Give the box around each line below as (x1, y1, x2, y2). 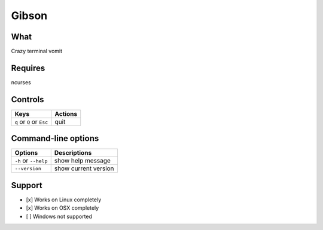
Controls (11, 94, 44, 105)
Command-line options (11, 133, 99, 143)
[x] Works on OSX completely (26, 204, 99, 211)
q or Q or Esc (14, 117, 48, 125)
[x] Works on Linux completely (26, 196, 102, 203)
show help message (54, 157, 111, 165)
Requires (11, 63, 45, 73)
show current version (54, 164, 114, 173)
